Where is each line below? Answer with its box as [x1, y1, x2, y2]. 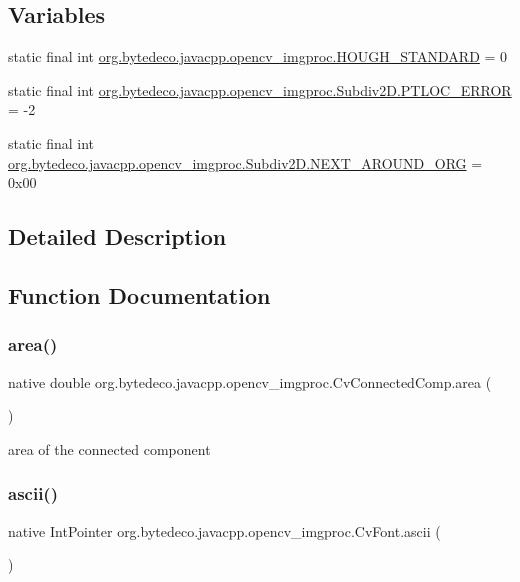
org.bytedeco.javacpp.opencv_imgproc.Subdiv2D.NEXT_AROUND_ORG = [8, 152, 483, 173]
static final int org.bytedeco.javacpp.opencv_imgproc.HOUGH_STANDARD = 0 [8, 46, 508, 67]
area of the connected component [8, 438, 211, 459]
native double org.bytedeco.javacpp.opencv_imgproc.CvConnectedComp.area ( [8, 371, 492, 392]
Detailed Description [8, 221, 227, 252]
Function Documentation [8, 279, 271, 310]
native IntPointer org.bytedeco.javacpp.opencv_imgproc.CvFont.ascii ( [8, 520, 441, 541]
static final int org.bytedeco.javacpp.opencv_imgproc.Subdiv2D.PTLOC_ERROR [8, 79, 512, 100]
